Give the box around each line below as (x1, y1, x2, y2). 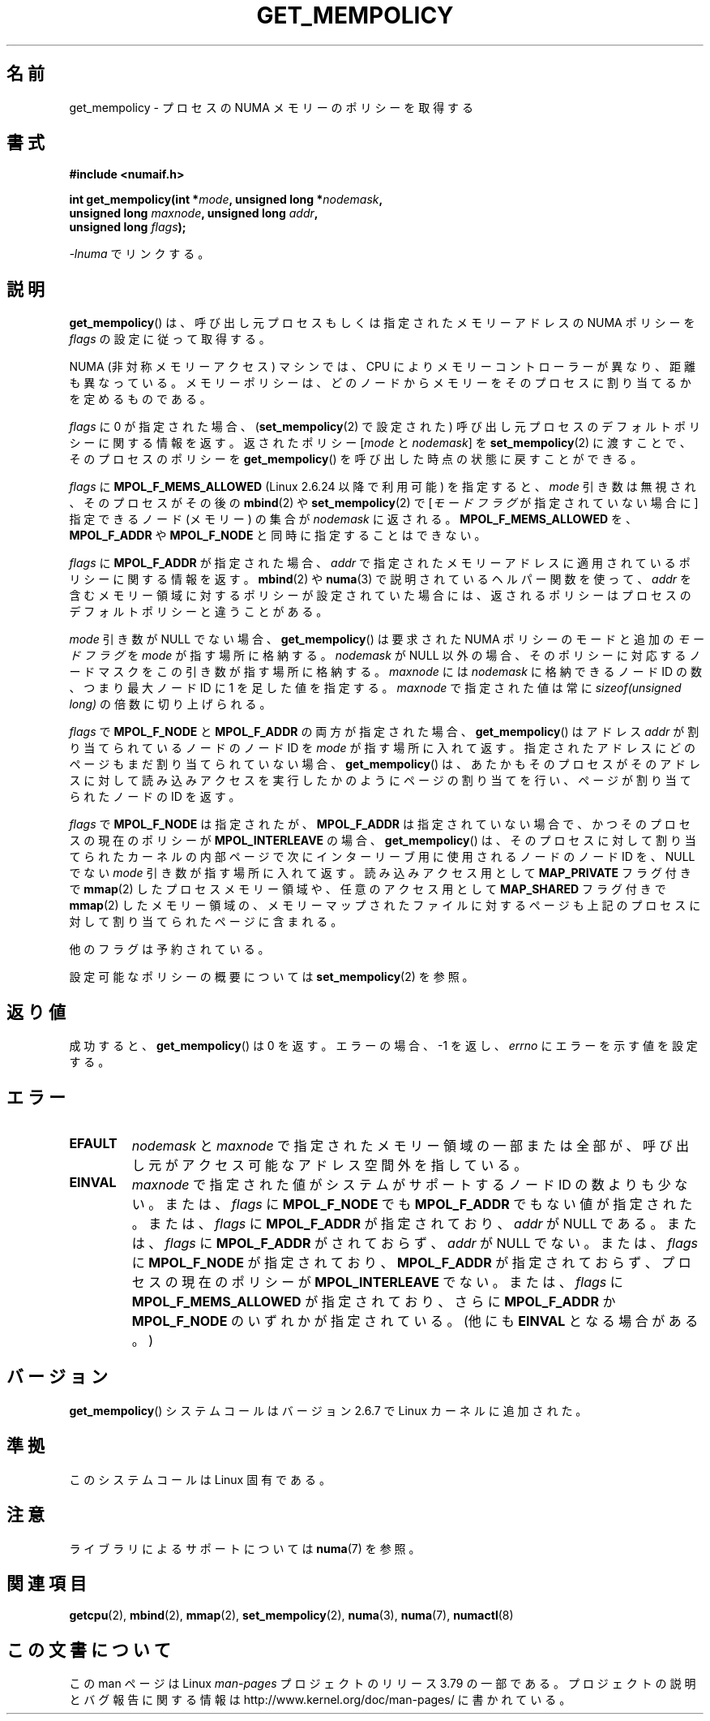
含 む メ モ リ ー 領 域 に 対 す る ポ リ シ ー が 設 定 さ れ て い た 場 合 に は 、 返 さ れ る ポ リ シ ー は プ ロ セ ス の (69, 588, 691, 603)
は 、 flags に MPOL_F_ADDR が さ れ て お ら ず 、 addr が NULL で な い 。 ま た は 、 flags (131, 1234, 699, 1251)
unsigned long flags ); (69, 220, 186, 234)
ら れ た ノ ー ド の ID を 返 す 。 (69, 790, 241, 804)
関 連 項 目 (6, 1573, 87, 1594)
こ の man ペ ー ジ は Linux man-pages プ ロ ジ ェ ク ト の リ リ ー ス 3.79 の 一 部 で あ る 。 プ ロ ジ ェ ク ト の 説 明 (69, 1676, 696, 1691)
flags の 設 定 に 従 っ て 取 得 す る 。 (69, 332, 271, 346)
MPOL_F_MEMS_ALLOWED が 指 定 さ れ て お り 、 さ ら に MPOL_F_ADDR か (131, 1293, 616, 1310)
